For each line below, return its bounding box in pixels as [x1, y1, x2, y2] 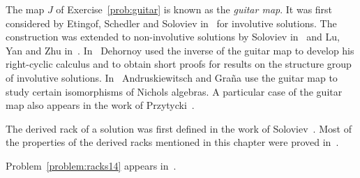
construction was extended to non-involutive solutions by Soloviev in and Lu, [6, 29, 340, 44]
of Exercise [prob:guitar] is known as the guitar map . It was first [56, 2, 333, 16]
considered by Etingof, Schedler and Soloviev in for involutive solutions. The [6, 15, 337, 30]
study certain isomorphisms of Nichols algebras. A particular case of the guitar [6, 84, 343, 98]
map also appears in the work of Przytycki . [6, 98, 195, 112]
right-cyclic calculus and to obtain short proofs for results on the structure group [6, 57, 352, 71]
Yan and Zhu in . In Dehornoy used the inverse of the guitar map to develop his [6, 43, 354, 57]
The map [6, 2, 45, 16]
